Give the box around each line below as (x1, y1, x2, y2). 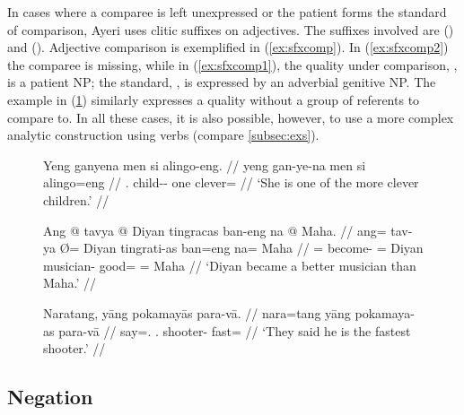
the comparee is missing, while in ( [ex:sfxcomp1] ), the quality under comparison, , (7, 55, 458, 73)
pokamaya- (355, 303, 415, 322)
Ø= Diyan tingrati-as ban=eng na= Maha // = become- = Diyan (59, 238, 424, 257)
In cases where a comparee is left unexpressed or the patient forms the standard (7, 3, 447, 21)
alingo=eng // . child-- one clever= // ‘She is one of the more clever (43, 173, 419, 192)
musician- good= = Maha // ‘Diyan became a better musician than (43, 255, 416, 274)
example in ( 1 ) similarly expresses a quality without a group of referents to (7, 90, 420, 108)
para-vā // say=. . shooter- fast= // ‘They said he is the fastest (58, 321, 411, 340)
